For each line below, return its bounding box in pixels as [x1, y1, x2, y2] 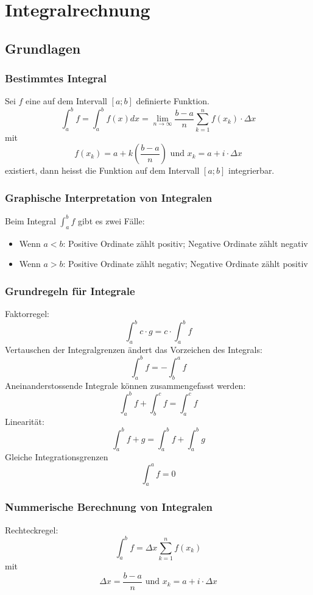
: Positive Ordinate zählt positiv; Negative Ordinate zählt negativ [63, 237, 308, 249]
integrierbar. [228, 164, 275, 177]
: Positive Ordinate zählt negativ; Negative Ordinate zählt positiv [63, 257, 308, 270]
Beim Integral [5, 214, 56, 227]
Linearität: [5, 415, 44, 427]
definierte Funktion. [136, 94, 209, 107]
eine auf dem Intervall [26, 94, 107, 107]
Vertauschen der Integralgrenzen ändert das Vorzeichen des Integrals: [5, 343, 262, 355]
